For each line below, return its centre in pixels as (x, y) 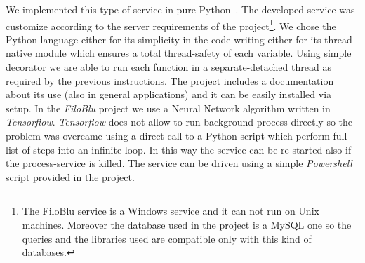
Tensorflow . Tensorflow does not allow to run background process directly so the (179, 122)
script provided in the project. (70, 176)
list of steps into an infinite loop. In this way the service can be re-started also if (179, 149)
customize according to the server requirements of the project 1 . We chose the (171, 25)
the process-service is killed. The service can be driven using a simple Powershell (179, 163)
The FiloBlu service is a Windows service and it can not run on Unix (171, 211)
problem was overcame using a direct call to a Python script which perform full (177, 135)
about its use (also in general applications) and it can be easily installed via (169, 94)
